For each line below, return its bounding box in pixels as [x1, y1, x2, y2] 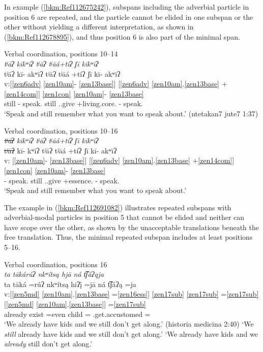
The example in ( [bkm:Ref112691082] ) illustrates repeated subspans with [4, 202, 231, 212]
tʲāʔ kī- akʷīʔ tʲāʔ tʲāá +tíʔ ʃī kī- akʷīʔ [4, 68, 121, 79]
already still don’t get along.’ [4, 338, 93, 349]
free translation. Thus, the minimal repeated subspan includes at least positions [4, 232, 253, 242]
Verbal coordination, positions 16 [4, 259, 107, 269]
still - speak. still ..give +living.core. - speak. [4, 98, 143, 109]
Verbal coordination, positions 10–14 [4, 48, 118, 59]
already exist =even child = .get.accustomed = [4, 308, 151, 319]
